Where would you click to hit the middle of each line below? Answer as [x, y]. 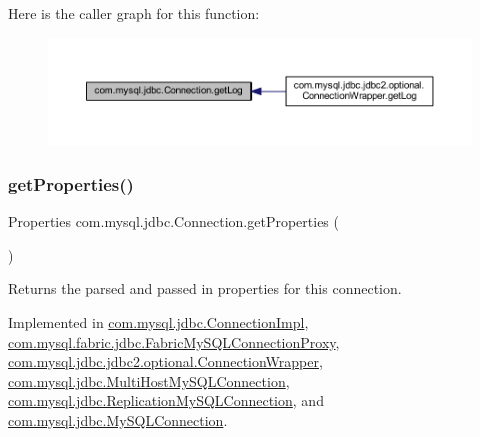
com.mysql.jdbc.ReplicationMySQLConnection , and [166, 400]
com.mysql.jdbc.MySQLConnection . [118, 419]
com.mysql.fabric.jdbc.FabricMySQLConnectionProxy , [174, 341]
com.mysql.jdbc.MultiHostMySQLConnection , [149, 380]
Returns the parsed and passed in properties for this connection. [205, 288]
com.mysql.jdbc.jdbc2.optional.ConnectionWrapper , [165, 361]
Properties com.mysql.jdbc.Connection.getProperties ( [173, 221]
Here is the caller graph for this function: [134, 13]
